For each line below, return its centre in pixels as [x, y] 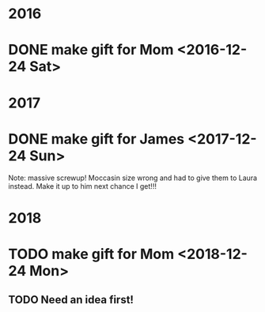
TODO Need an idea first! [71, 300]
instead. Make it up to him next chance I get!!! [82, 186]
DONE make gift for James [96, 139]
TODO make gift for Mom [91, 254]
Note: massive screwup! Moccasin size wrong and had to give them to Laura [133, 178]
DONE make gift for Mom [91, 50]
